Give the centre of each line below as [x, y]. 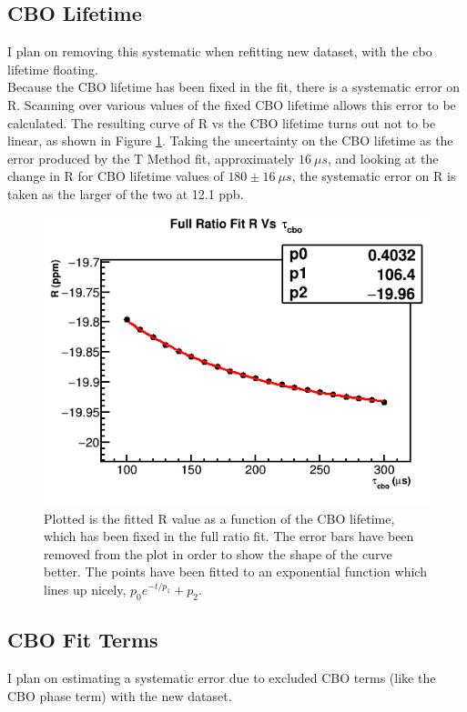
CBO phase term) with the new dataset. [120, 695]
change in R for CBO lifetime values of [116, 176]
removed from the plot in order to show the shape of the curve [218, 553]
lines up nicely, [85, 589]
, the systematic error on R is [374, 176]
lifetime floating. [53, 69]
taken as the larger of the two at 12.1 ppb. [126, 193]
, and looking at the [383, 158]
